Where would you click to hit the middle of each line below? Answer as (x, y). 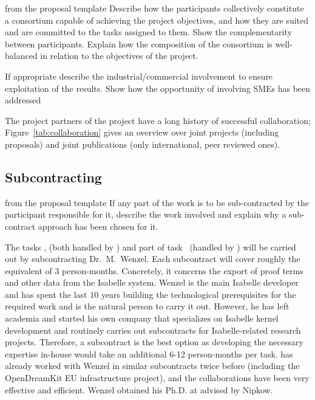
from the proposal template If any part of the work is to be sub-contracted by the (157, 202)
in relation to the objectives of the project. (119, 56)
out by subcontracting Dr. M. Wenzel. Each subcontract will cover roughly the (153, 259)
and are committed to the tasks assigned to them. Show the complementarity (148, 32)
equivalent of (29, 270)
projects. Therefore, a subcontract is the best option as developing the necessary (154, 342)
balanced (21, 56)
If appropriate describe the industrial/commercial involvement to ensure (139, 76)
